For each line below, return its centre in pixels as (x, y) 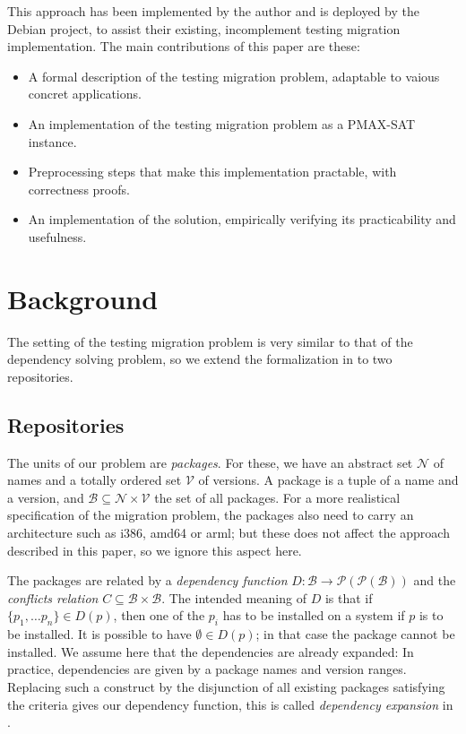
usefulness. (57, 236)
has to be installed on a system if (314, 615)
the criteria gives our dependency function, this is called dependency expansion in (230, 704)
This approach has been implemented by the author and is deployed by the (213, 11)
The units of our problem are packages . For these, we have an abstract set (210, 462)
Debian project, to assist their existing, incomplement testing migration (204, 28)
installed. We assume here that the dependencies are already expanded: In (211, 651)
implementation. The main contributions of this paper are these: (184, 46)
